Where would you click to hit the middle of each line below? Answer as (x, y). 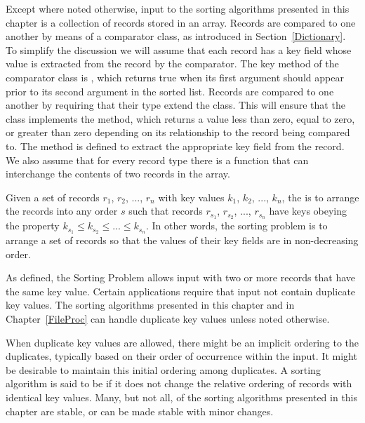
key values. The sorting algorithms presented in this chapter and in (150, 305)
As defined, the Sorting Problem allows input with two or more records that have (181, 277)
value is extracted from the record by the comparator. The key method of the (172, 63)
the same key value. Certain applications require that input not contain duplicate (181, 291)
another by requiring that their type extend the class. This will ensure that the (175, 105)
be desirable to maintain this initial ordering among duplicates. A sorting (163, 369)
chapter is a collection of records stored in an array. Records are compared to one (181, 22)
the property (33, 226)
